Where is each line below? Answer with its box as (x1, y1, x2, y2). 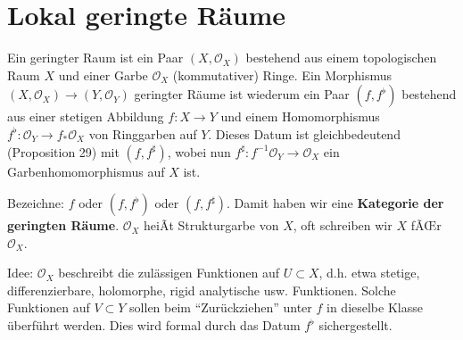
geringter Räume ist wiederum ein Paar (134, 85, 350, 104)
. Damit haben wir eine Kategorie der (227, 194, 444, 212)
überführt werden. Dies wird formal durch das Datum (7, 316, 301, 335)
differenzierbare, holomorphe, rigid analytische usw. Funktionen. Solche (7, 280, 396, 299)
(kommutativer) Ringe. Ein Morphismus (172, 65, 393, 84)
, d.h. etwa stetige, (318, 263, 420, 282)
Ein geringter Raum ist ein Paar (7, 48, 184, 67)
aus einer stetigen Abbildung (7, 107, 164, 126)
